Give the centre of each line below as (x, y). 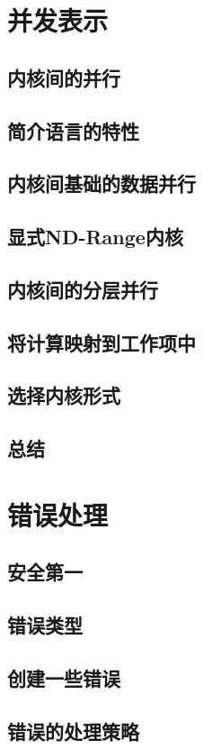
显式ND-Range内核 (95, 237)
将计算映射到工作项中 (101, 342)
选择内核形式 (64, 395)
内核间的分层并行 (83, 289)
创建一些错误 (64, 677)
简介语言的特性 (73, 130)
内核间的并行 (64, 77)
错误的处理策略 (73, 731)
